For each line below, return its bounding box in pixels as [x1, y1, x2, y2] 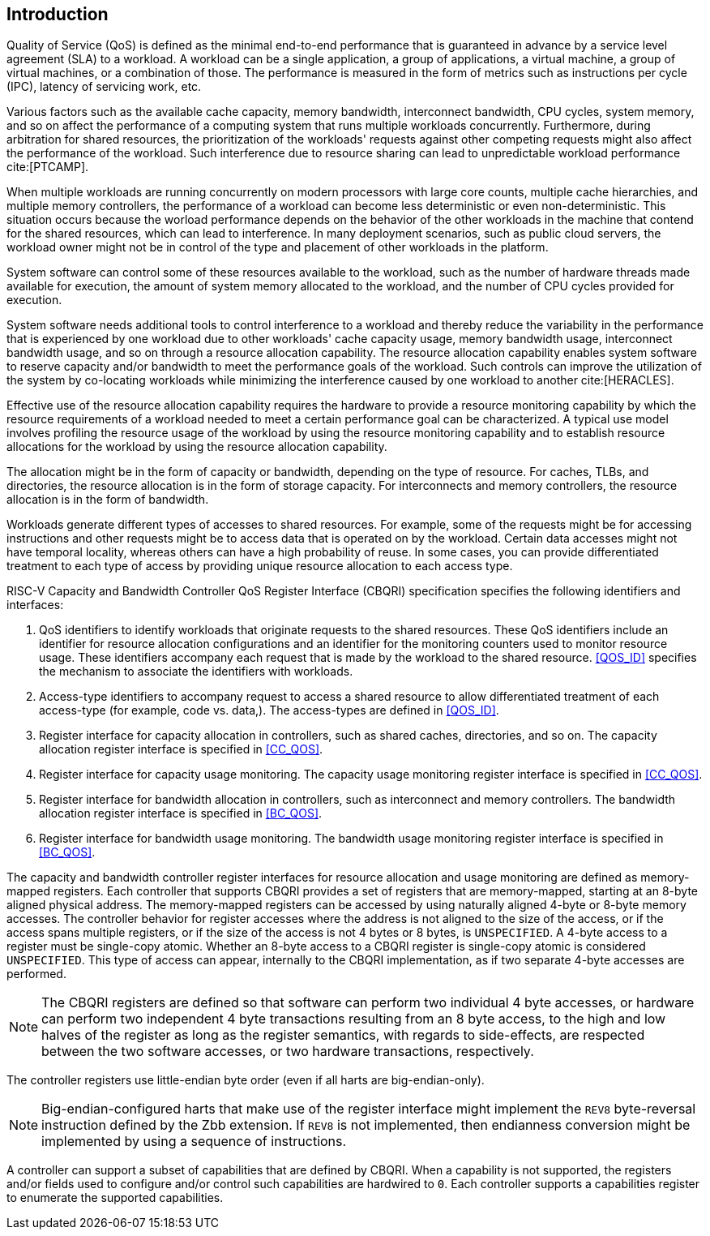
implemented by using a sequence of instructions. [41, 1133, 347, 1150]
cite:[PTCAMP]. [6, 160, 89, 174]
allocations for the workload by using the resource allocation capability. [6, 440, 387, 454]
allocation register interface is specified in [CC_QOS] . [39, 742, 323, 757]
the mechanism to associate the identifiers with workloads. [39, 664, 353, 679]
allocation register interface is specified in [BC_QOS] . [39, 806, 323, 821]
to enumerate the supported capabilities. [6, 1191, 224, 1205]
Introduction [6, 4, 109, 24]
